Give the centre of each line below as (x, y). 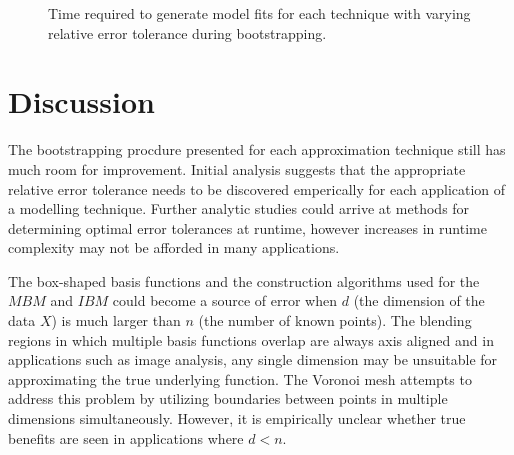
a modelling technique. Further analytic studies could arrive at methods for (239, 208)
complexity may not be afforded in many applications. (174, 247)
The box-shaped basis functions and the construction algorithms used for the (244, 280)
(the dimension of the (419, 300)
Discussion (81, 101)
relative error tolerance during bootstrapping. (187, 32)
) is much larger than (116, 320)
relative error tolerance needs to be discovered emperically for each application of (257, 188)
